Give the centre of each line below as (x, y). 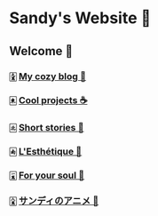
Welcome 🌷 (41, 51)
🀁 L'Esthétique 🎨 (46, 152)
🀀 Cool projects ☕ (48, 100)
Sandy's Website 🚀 (80, 18)
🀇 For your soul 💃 (47, 175)
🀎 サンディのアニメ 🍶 (54, 201)
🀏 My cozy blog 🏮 (48, 76)
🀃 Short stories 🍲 (47, 128)
